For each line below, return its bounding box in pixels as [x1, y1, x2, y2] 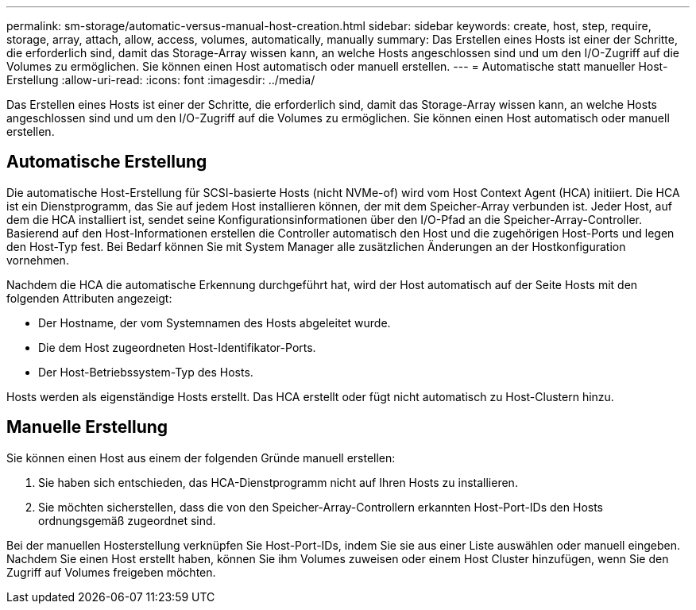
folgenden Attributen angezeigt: [6, 291, 172, 305]
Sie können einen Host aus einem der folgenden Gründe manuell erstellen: [6, 450, 396, 465]
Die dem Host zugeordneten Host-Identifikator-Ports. [38, 340, 316, 354]
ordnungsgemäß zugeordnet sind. [38, 513, 216, 527]
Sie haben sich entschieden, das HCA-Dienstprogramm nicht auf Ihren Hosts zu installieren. [38, 475, 518, 489]
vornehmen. [6, 253, 69, 267]
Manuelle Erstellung [6, 417, 168, 438]
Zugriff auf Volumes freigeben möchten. [6, 565, 216, 579]
